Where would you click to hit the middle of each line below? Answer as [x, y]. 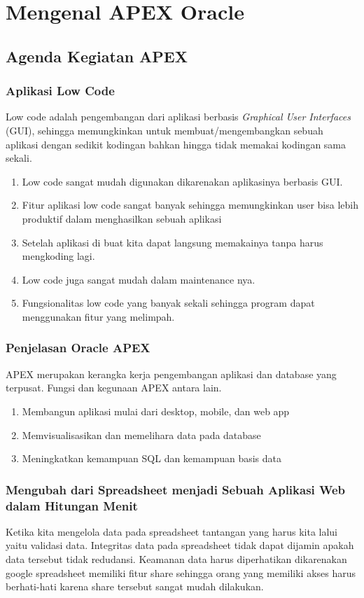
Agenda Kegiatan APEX [97, 56]
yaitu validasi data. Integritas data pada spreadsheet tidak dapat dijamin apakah [180, 545]
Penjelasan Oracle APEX [78, 348]
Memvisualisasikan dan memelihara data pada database [141, 434]
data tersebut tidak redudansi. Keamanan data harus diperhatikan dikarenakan [176, 559]
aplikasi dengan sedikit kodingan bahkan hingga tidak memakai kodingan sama [176, 144]
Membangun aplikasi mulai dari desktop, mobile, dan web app [156, 411]
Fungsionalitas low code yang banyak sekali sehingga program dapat [168, 303]
